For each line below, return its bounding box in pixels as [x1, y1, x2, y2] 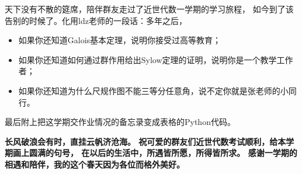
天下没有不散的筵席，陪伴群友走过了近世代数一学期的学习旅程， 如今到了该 [5, 3, 294, 15]
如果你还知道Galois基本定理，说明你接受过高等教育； [18, 34, 221, 46]
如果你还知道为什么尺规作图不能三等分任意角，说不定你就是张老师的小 [18, 84, 289, 96]
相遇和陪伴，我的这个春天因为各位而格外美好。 [5, 158, 185, 170]
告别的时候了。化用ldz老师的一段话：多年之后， [5, 14, 187, 26]
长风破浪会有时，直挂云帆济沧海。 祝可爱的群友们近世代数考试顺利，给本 [5, 135, 286, 147]
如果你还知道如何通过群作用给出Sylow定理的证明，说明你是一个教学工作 [18, 53, 293, 65]
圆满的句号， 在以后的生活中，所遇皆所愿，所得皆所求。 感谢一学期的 [29, 147, 297, 159]
